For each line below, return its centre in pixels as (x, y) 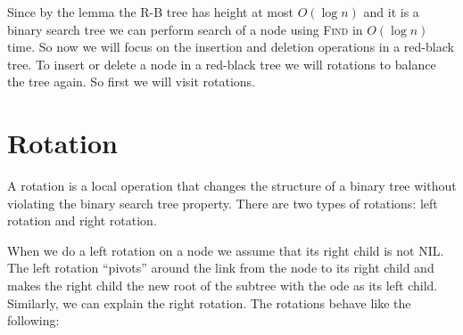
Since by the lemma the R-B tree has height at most (150, 12)
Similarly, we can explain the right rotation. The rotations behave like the (209, 302)
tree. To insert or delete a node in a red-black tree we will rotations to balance (222, 64)
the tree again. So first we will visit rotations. (132, 82)
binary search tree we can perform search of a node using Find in (185, 29)
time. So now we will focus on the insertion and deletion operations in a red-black (231, 47)
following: (33, 320)
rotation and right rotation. (82, 221)
